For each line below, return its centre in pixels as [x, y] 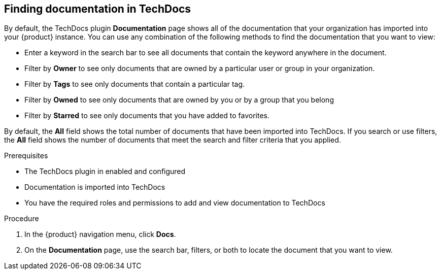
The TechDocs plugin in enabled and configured [105, 172]
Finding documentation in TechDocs [98, 9]
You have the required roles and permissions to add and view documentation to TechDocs [175, 203]
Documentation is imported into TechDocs [95, 187]
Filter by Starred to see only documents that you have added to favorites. [147, 116]
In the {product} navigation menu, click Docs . [100, 234]
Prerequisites [26, 156]
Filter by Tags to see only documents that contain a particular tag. [135, 84]
